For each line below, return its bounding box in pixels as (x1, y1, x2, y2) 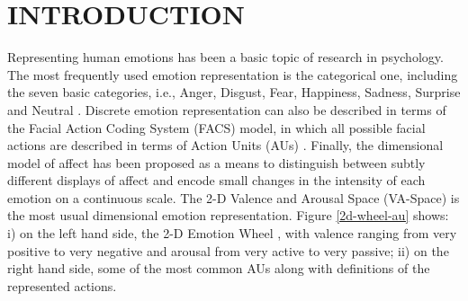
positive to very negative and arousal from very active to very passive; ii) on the (7, 241, 449, 260)
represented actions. (7, 276, 117, 295)
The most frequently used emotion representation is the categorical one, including (7, 65, 458, 84)
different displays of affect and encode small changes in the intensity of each (7, 171, 426, 190)
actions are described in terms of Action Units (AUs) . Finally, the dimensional (7, 136, 444, 155)
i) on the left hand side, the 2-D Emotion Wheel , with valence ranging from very (7, 224, 457, 243)
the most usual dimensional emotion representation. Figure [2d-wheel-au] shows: (7, 206, 449, 225)
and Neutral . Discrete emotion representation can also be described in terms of (7, 100, 446, 119)
